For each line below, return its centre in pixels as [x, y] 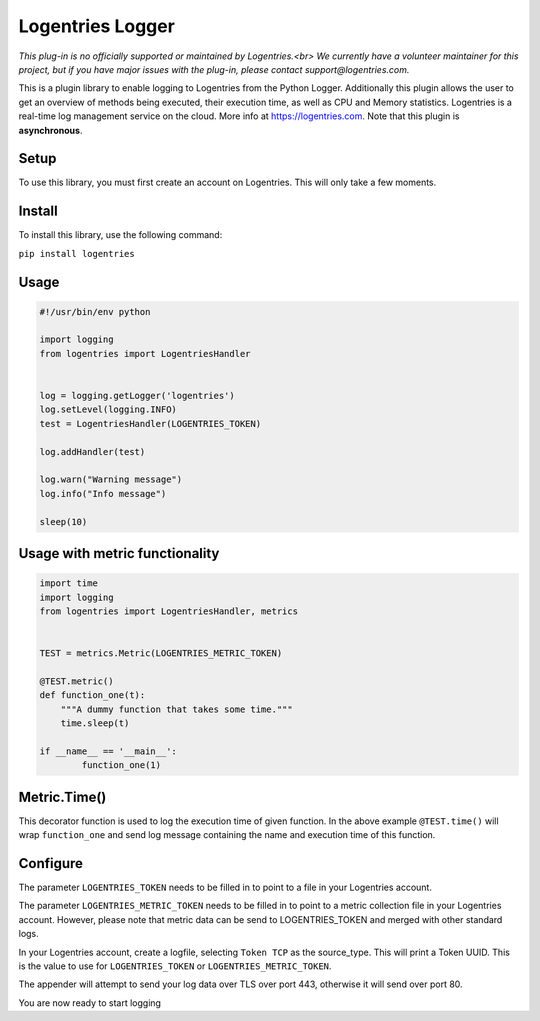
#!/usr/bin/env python [95, 311]
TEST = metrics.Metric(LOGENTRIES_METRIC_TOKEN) [161, 653]
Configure [51, 863]
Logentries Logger [96, 26]
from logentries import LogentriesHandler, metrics [169, 611]
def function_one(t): [92, 695]
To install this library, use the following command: [120, 235]
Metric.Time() [62, 796]
